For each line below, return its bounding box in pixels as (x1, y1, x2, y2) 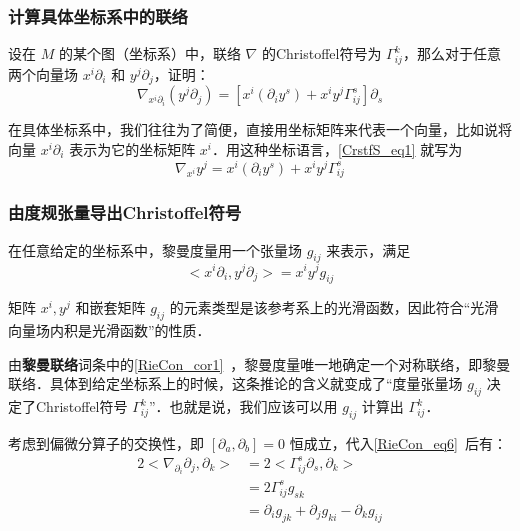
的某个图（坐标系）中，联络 (58, 43, 241, 64)
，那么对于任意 (402, 43, 501, 64)
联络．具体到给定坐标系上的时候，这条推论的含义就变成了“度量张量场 (8, 373, 463, 394)
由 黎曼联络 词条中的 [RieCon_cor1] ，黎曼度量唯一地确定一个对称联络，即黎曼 (8, 353, 511, 374)
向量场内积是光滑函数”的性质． (8, 320, 211, 341)
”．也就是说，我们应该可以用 (149, 396, 338, 417)
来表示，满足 (326, 239, 411, 260)
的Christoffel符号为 (261, 43, 382, 64)
